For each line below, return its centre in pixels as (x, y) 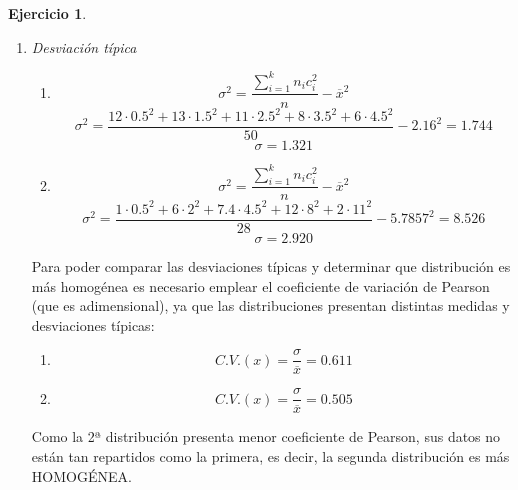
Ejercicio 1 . (47, 13)
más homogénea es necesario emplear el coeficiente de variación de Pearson (260, 285)
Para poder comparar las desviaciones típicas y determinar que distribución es (271, 265)
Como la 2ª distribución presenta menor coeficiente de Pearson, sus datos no (266, 436)
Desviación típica (84, 46)
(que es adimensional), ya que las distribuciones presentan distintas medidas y (270, 305)
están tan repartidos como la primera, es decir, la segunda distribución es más (270, 456)
